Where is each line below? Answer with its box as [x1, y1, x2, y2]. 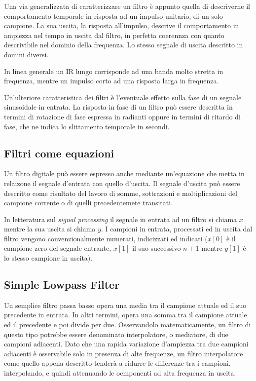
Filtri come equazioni [4, 145, 114, 160]
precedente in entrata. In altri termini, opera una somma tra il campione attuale [4, 309, 247, 320]
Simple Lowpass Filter [4, 277, 120, 292]
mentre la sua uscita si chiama [4, 224, 96, 234]
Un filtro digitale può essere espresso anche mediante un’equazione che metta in [4, 168, 245, 179]
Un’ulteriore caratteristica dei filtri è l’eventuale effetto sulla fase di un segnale [4, 92, 242, 102]
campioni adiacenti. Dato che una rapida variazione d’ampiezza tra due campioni [4, 339, 249, 349]
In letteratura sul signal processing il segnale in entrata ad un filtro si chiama [4, 214, 237, 224]
